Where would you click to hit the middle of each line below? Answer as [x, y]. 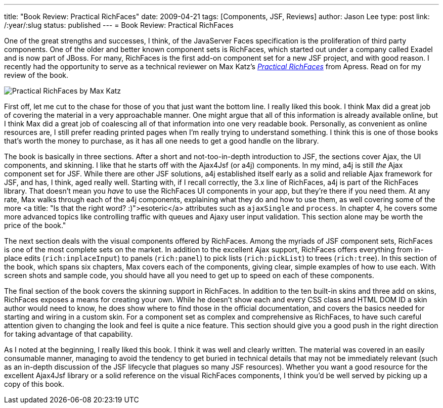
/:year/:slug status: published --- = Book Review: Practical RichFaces [119, 25]
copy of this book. [34, 384]
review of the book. [36, 75]
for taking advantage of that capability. [69, 334]
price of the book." [35, 225]
